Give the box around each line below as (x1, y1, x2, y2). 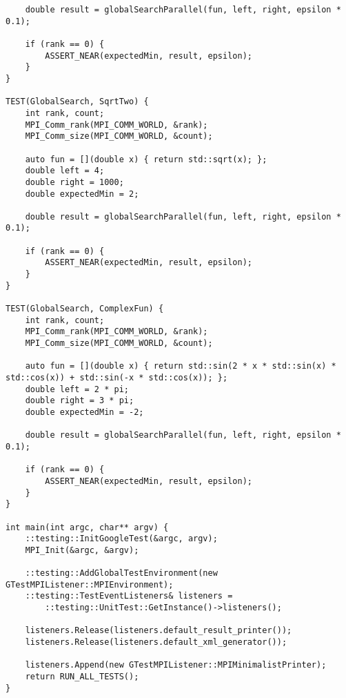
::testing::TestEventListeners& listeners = (25, 591, 233, 601)
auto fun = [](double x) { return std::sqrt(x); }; (25, 154, 267, 164)
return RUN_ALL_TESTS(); (25, 672, 139, 682)
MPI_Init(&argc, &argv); (25, 545, 139, 555)
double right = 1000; (25, 177, 124, 187)
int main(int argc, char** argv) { (6, 522, 169, 532)
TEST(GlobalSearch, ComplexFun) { (6, 304, 164, 314)
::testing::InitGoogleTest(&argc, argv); (25, 534, 218, 544)
